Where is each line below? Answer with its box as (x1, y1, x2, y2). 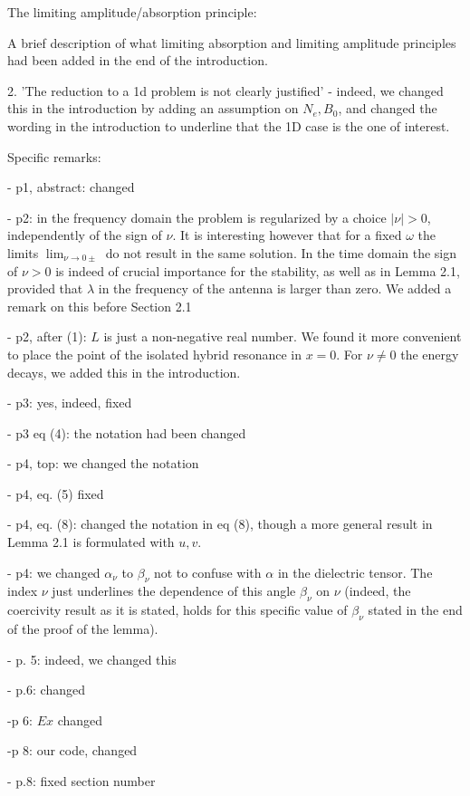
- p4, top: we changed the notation (7, 454, 199, 473)
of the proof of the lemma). (7, 619, 158, 638)
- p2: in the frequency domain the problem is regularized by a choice (7, 207, 387, 226)
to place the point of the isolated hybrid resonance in (7, 344, 302, 363)
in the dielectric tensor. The (277, 562, 433, 581)
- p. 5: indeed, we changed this (7, 649, 177, 668)
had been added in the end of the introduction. (7, 51, 268, 70)
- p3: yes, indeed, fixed (7, 393, 132, 412)
